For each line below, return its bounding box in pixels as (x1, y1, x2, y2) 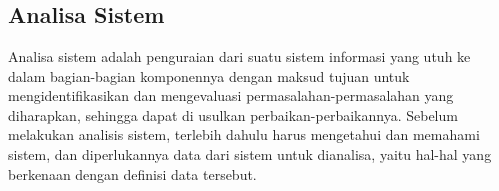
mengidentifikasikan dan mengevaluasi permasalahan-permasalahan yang (8, 85, 454, 106)
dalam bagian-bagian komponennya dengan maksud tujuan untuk (8, 65, 410, 86)
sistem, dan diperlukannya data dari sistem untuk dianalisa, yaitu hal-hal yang (8, 143, 492, 164)
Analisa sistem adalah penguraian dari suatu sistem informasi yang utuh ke (8, 46, 471, 66)
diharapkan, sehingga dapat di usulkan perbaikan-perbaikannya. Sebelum (8, 104, 458, 125)
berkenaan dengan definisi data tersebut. (8, 163, 257, 184)
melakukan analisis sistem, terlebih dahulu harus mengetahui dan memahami (8, 124, 480, 145)
